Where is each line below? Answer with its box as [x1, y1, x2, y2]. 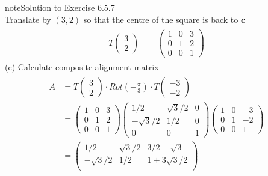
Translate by [5, 13, 51, 25]
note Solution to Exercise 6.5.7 [5, 1, 115, 13]
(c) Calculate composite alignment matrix [5, 61, 159, 73]
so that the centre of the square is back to [83, 13, 238, 25]
